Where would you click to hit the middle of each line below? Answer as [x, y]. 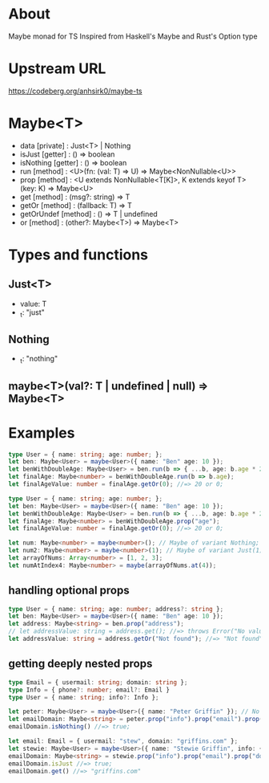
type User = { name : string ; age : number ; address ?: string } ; [116, 609]
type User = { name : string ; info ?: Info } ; [84, 697]
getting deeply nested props [80, 664]
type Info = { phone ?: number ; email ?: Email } [89, 690]
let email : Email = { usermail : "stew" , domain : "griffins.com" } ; [123, 741]
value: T [33, 304]
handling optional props [69, 591]
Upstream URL [57, 69]
